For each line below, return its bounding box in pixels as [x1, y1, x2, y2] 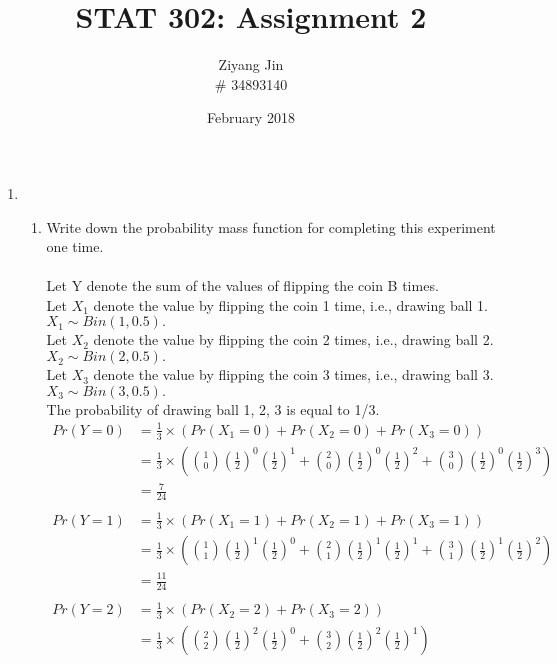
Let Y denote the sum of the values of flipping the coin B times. [46, 275, 439, 296]
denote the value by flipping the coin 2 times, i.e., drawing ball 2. [93, 329, 494, 350]
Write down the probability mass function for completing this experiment [46, 216, 496, 237]
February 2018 [207, 107, 295, 128]
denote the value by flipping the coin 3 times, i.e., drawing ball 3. [93, 364, 494, 385]
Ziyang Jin [218, 54, 284, 75]
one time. [46, 236, 104, 257]
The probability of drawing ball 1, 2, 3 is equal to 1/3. [46, 398, 380, 419]
